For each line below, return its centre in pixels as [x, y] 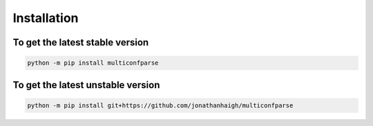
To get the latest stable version [81, 42]
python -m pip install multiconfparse [93, 63]
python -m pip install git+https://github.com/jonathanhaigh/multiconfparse [160, 105]
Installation [46, 18]
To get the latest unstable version [86, 85]
